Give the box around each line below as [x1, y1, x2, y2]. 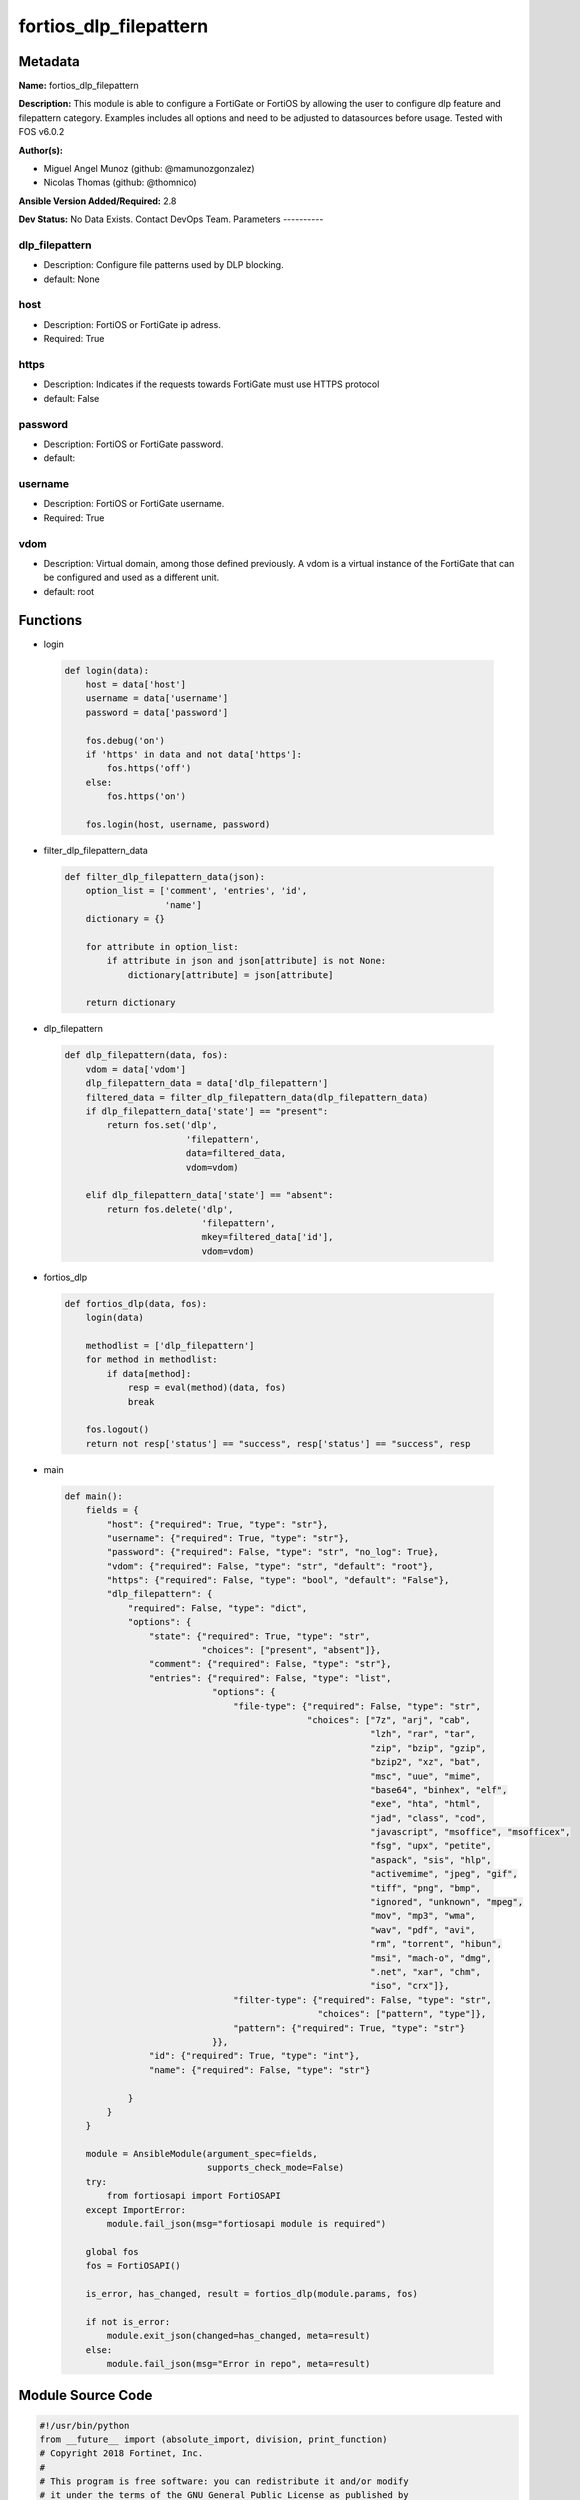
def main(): [64, 1490, 124, 1502]
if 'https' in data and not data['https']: [85, 749, 302, 760]
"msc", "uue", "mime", [370, 1770, 482, 1782]
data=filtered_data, [185, 1148, 287, 1159]
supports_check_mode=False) [206, 2162, 345, 2174]
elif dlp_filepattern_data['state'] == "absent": [85, 1190, 334, 1201]
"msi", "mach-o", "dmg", [370, 1952, 492, 1964]
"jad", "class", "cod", [370, 1812, 487, 1824]
